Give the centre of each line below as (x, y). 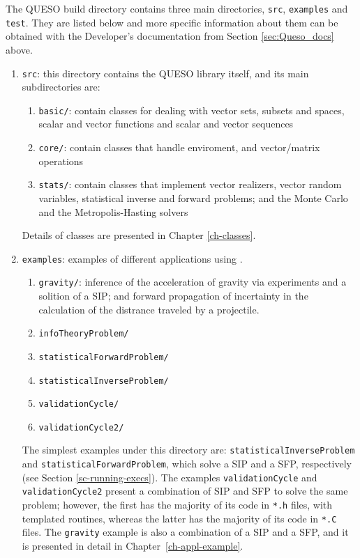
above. (19, 49)
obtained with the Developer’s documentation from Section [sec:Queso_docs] (170, 36)
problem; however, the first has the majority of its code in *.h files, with (177, 505)
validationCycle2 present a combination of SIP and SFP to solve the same (185, 491)
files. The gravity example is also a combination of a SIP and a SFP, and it (185, 532)
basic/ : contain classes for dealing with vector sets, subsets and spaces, (192, 110)
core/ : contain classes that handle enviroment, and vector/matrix (179, 147)
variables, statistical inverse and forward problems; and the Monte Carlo (193, 197)
